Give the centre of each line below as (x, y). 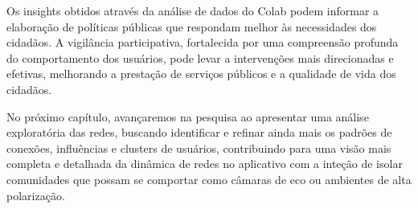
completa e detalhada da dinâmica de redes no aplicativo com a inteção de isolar (205, 164)
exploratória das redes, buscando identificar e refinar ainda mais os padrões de (199, 132)
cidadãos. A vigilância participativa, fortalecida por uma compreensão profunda (203, 42)
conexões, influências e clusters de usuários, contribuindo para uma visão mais (199, 148)
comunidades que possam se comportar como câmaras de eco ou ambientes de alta (209, 179)
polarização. (36, 195)
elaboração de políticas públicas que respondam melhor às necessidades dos (192, 26)
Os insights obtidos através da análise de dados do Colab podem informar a (193, 10)
